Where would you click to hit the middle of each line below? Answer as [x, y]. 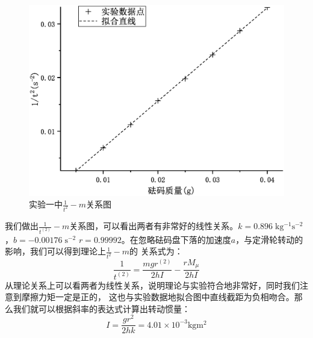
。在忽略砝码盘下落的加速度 [176, 239]
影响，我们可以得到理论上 [55, 251]
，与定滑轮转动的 [269, 239]
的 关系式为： [156, 251]
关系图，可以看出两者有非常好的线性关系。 [154, 226]
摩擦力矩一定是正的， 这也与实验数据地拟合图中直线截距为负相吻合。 [158, 297]
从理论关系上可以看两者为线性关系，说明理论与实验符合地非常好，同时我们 [152, 285]
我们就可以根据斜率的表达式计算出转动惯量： [101, 308]
